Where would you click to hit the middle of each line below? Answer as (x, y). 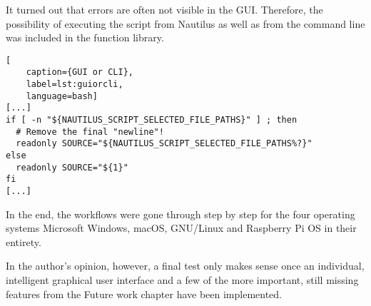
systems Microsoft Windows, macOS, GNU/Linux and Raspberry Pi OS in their (181, 228)
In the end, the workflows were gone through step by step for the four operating (181, 214)
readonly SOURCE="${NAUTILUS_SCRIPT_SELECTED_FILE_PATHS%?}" (164, 144)
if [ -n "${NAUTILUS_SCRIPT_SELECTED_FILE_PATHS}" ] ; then (152, 120)
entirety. (24, 241)
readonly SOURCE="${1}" (72, 167)
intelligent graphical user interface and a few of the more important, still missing (182, 280)
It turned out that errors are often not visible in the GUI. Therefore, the (164, 9)
